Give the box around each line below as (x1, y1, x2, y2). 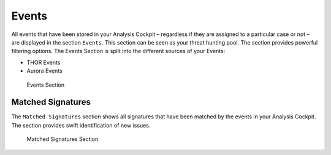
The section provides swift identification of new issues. (11, 121, 151, 129)
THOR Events (26, 59, 61, 66)
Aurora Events (26, 67, 63, 74)
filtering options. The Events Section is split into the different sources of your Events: (11, 48, 226, 55)
